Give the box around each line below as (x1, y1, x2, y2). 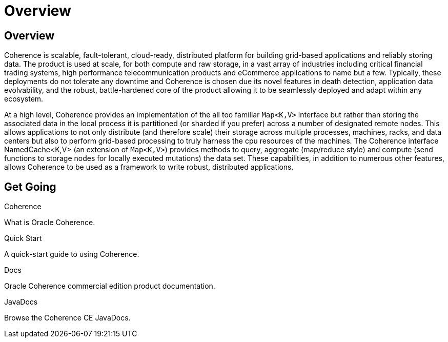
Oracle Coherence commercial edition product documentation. (4, 281, 215, 291)
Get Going (4, 180, 56, 193)
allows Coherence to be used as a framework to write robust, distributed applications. (4, 163, 294, 172)
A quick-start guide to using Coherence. (4, 250, 139, 259)
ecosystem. (4, 94, 44, 104)
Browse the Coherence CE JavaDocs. (4, 313, 131, 323)
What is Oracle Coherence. (4, 218, 95, 227)
